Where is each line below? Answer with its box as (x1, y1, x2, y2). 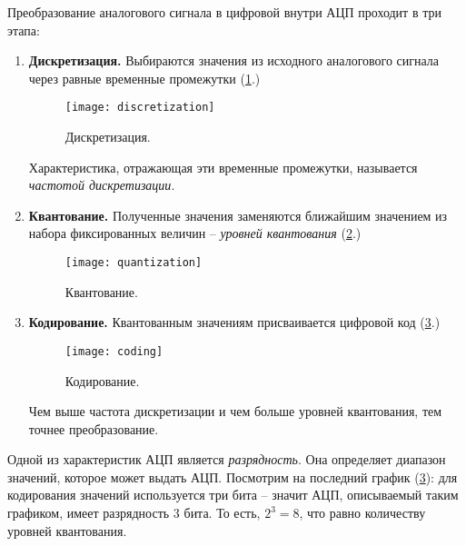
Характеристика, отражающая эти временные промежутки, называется (28, 157, 418, 176)
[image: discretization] (64, 101, 215, 114)
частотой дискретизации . (28, 175, 175, 194)
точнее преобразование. (28, 419, 159, 438)
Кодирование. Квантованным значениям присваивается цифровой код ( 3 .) (28, 313, 441, 332)
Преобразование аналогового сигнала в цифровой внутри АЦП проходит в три (7, 3, 441, 21)
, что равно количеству (299, 503, 426, 522)
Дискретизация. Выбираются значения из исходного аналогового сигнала (28, 51, 440, 70)
